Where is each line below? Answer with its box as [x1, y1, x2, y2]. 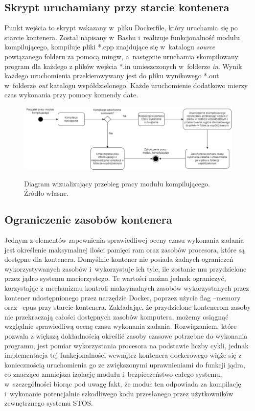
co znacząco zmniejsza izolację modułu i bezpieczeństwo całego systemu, [4, 369, 222, 379]
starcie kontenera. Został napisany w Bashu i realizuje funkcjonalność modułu [4, 32, 240, 42]
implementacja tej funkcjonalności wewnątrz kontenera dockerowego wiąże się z [4, 350, 242, 360]
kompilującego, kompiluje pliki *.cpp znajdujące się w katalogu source [4, 42, 215, 52]
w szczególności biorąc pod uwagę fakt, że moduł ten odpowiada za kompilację [4, 378, 241, 388]
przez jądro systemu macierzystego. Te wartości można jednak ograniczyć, [4, 273, 226, 283]
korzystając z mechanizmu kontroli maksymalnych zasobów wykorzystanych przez [4, 282, 249, 293]
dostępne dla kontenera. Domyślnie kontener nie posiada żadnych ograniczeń [4, 254, 233, 264]
